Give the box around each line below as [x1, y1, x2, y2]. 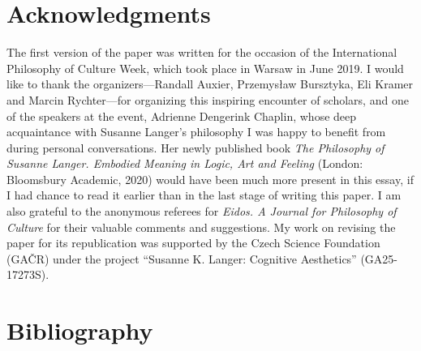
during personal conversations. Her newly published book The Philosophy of [6, 139, 384, 156]
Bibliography [6, 314, 153, 347]
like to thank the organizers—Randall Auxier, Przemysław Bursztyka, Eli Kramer [6, 75, 414, 92]
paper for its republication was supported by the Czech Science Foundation [6, 234, 380, 251]
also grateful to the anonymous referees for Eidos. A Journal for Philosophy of [6, 203, 397, 220]
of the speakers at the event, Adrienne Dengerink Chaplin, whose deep [6, 107, 357, 124]
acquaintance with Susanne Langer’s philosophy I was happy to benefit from [6, 123, 386, 140]
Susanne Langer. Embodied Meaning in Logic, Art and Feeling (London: [6, 155, 363, 172]
